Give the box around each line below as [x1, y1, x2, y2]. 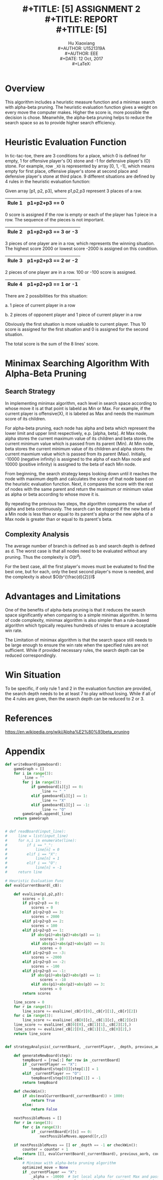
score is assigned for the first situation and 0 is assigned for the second [5, 326, 149, 332]
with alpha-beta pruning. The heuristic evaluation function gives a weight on [5, 104, 158, 110]
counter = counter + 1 [22, 1147, 68, 1152]
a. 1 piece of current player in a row [5, 302, 76, 308]
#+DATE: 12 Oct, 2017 [60, 55, 103, 61]
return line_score [14, 1031, 51, 1036]
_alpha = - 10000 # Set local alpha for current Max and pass [31, 1174, 160, 1179]
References [5, 713, 52, 724]
